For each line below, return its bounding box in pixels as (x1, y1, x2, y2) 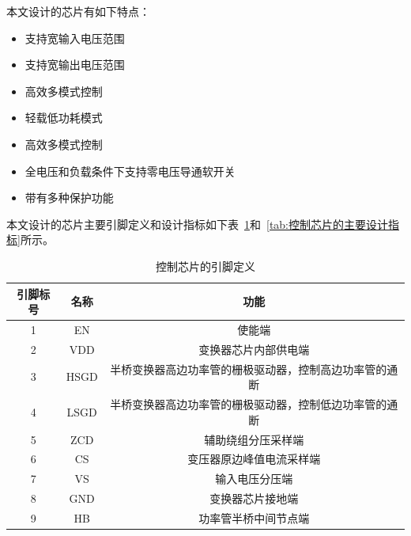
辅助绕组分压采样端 (204, 431, 304, 447)
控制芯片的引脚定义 (156, 257, 255, 274)
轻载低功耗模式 (25, 109, 103, 126)
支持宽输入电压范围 (25, 29, 125, 46)
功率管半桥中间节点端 (198, 509, 310, 526)
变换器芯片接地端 (209, 490, 299, 507)
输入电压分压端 (215, 470, 293, 487)
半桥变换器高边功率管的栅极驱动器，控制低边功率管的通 (110, 396, 398, 412)
